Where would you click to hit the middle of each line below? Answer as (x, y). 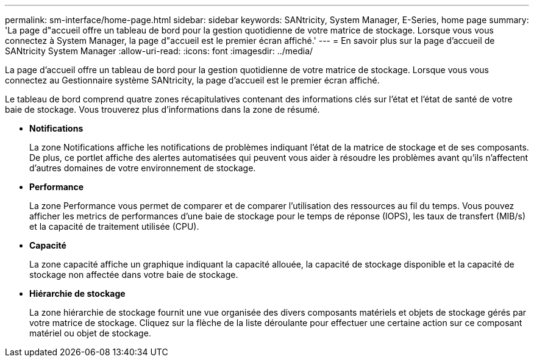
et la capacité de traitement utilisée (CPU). (114, 226)
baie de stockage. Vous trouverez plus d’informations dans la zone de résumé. (162, 109)
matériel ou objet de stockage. (90, 333)
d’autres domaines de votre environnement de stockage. (143, 168)
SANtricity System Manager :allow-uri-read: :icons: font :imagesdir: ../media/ (159, 51)
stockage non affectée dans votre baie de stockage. (134, 275)
